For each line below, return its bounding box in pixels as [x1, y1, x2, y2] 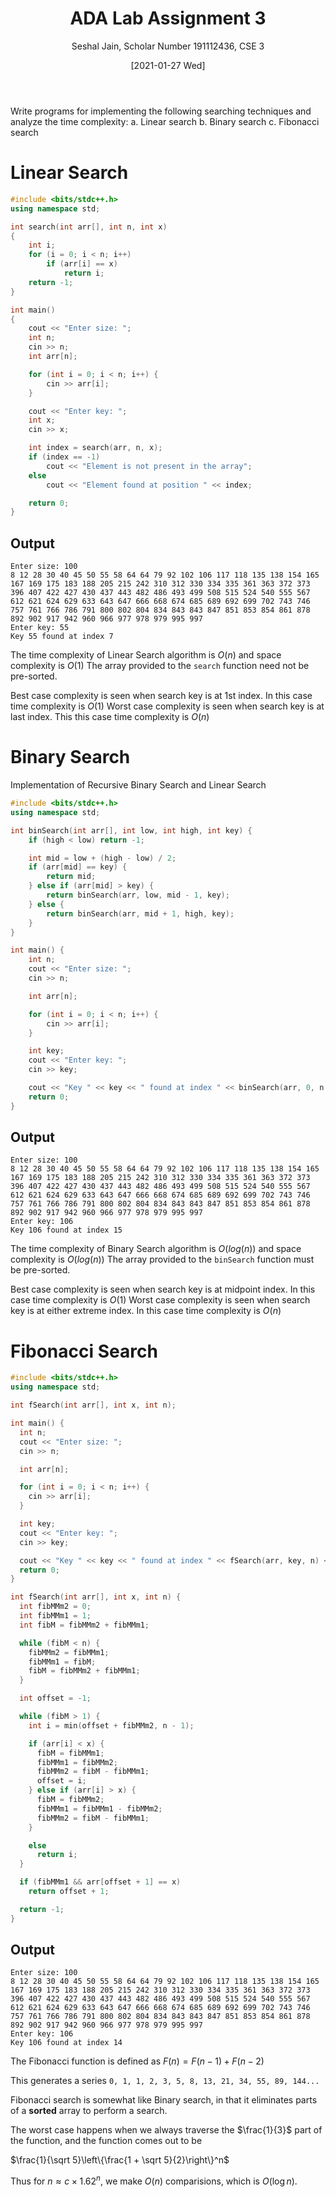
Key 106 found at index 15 [10, 1225, 123, 1236]
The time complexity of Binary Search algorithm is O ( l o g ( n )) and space [10, 1243, 302, 1255]
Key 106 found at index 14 [10, 2038, 123, 2048]
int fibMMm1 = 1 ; [19, 1611, 92, 1621]
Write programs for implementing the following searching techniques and [10, 105, 312, 117]
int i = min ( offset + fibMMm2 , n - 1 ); [28, 1720, 195, 1731]
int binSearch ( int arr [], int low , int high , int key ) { [10, 825, 253, 836]
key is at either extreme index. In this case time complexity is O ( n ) [10, 1305, 282, 1317]
